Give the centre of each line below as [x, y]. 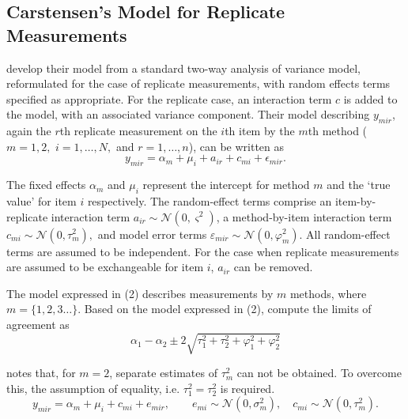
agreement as [38, 324]
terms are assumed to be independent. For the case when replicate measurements [203, 251]
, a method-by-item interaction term [304, 216]
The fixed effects [46, 185]
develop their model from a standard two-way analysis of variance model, [183, 68]
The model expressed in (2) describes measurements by [140, 293]
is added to [370, 98]
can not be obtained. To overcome [319, 373]
